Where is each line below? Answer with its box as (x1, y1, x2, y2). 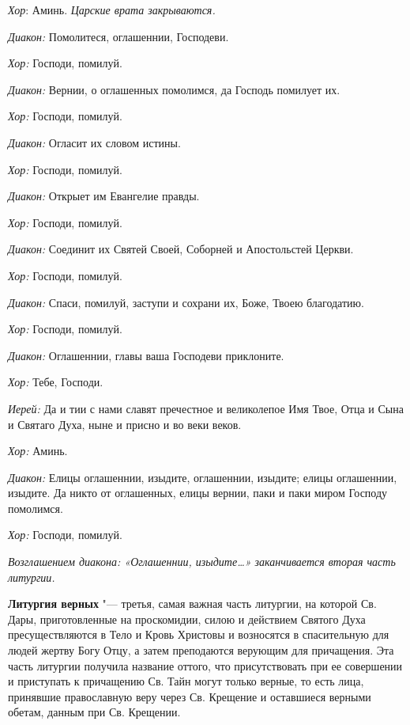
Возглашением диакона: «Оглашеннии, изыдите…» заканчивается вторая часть (8, 553, 396, 570)
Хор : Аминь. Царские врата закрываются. (8, 2, 216, 17)
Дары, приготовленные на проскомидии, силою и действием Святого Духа (8, 610, 366, 627)
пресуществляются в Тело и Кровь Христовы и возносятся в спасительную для (8, 626, 389, 643)
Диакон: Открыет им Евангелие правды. (8, 188, 200, 204)
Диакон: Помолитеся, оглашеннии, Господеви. (8, 28, 229, 44)
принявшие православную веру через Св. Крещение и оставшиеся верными (8, 688, 371, 704)
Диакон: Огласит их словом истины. (8, 134, 181, 150)
